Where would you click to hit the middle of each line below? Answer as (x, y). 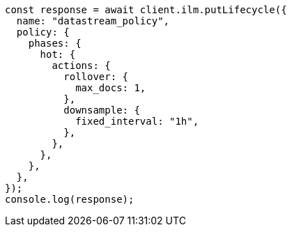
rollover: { (96, 77)
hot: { (58, 54)
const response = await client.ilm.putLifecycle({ (146, 10)
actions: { (81, 65)
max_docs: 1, (111, 88)
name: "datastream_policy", (93, 21)
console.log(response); (70, 199)
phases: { (55, 43)
